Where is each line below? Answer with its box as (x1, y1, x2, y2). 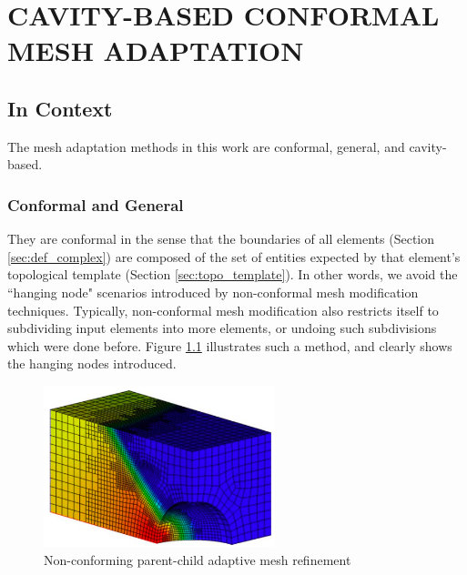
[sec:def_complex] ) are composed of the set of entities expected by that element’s (7, 247, 461, 266)
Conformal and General (7, 193, 184, 216)
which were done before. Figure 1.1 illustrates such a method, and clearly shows (7, 336, 452, 355)
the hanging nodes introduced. (7, 354, 177, 373)
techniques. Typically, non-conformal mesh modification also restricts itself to (7, 300, 439, 319)
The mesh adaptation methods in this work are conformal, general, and (7, 136, 405, 156)
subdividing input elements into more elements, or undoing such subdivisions (7, 318, 437, 338)
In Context (7, 94, 113, 122)
